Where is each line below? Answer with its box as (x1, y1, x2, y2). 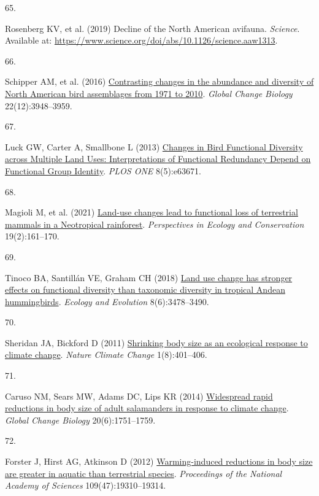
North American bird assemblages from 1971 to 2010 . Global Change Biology (5, 87, 293, 99)
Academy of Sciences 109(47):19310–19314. (5, 479, 166, 492)
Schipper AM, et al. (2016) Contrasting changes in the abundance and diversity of (5, 75, 314, 88)
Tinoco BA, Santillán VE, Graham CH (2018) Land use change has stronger (5, 271, 293, 284)
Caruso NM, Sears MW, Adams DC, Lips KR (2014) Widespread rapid (5, 389, 273, 402)
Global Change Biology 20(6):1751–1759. (5, 413, 156, 426)
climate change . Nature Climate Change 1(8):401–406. (5, 348, 207, 361)
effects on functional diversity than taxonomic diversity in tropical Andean (5, 283, 285, 296)
